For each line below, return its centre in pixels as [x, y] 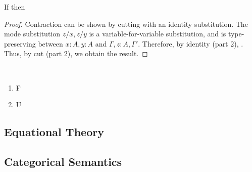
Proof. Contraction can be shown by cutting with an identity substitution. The [126, 24]
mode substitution [32, 34]
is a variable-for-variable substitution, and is [158, 34]
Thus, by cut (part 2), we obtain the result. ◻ [76, 53]
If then [15, 7]
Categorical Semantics [63, 161]
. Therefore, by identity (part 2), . [191, 43]
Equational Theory [54, 132]
